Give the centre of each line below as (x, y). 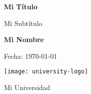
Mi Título (21, 6)
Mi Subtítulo (23, 23)
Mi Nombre (24, 39)
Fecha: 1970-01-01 (31, 56)
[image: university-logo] (46, 72)
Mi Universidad (27, 87)
